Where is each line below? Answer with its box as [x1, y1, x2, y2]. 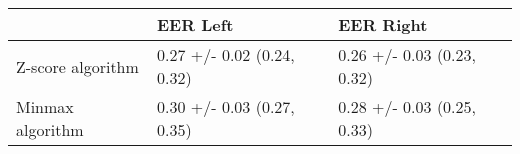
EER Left [157, 13, 234, 36]
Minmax [16, 95, 74, 118]
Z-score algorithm [16, 54, 139, 78]
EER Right [338, 13, 428, 36]
